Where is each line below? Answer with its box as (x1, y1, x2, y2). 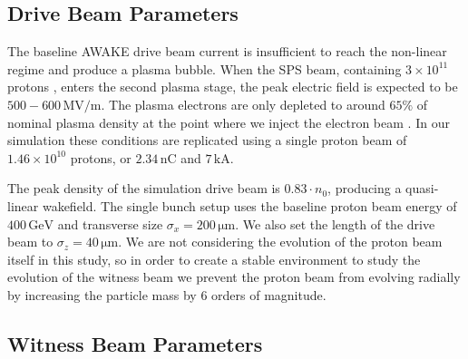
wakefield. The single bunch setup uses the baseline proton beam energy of (42, 196, 457, 215)
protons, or (70, 148, 132, 167)
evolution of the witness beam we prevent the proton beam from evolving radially (7, 267, 461, 286)
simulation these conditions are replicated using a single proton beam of (7, 131, 407, 150)
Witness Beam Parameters (7, 329, 263, 357)
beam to (7, 232, 54, 251)
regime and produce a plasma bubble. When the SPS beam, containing (7, 59, 402, 78)
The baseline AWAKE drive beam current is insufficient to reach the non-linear (7, 42, 447, 61)
